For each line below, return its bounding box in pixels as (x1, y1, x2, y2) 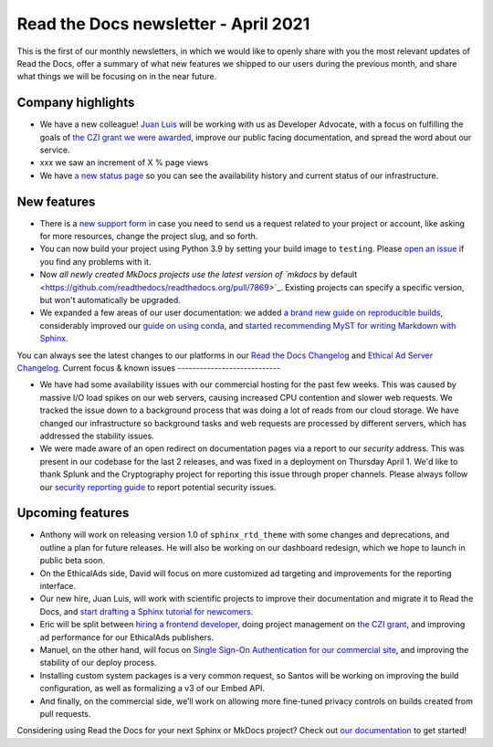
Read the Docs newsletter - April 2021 (16, 14, 310, 34)
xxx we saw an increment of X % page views (39, 157, 209, 168)
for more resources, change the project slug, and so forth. (39, 231, 258, 242)
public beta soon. (39, 555, 105, 566)
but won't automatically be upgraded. (39, 295, 182, 306)
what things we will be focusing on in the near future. (16, 71, 217, 82)
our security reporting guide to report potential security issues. (39, 481, 277, 492)
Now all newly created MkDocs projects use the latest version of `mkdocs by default (39, 269, 358, 280)
